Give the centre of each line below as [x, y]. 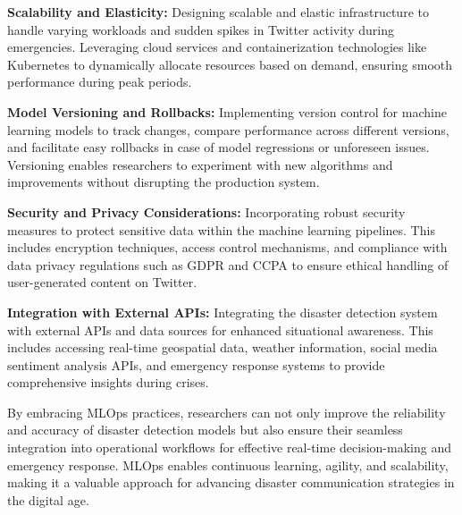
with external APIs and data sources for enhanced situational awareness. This [220, 329]
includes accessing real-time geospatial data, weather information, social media [223, 347]
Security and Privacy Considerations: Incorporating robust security [206, 211]
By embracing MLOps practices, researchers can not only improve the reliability [227, 412]
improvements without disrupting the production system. [164, 182]
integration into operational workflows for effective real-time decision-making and [229, 447]
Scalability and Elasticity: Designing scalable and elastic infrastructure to [218, 12]
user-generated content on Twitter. [102, 282]
